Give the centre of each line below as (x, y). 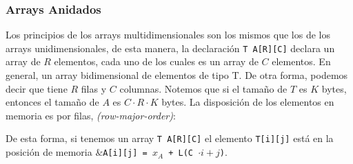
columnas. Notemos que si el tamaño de (203, 88)
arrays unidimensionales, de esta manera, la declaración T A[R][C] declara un (170, 48)
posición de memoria (49, 152)
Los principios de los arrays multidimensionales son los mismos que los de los (168, 35)
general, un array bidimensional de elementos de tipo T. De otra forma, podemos (177, 75)
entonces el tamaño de (52, 102)
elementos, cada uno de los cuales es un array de (156, 61)
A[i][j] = (125, 153)
